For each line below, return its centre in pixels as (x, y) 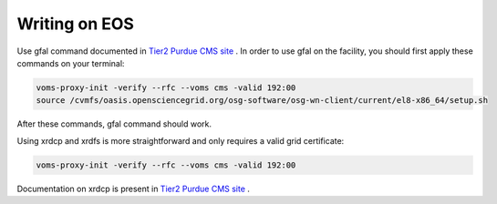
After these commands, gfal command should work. (114, 124)
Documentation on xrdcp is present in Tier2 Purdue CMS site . (134, 189)
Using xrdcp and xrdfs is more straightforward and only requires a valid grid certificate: (181, 140)
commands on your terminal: (71, 63)
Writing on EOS (75, 24)
